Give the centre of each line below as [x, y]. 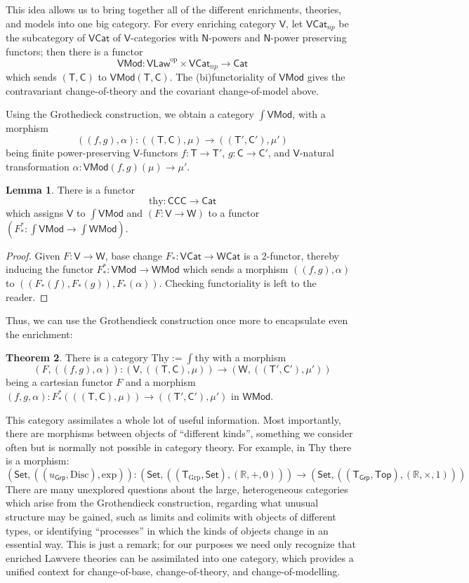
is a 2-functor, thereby [291, 255]
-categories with [165, 38]
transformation [38, 166]
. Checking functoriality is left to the [238, 282]
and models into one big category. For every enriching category [141, 23]
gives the [326, 77]
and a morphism [160, 382]
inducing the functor [49, 269]
